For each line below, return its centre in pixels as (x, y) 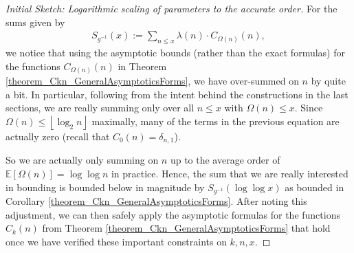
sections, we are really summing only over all (100, 108)
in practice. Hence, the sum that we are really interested (230, 173)
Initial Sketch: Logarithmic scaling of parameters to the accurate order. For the (172, 8)
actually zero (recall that (58, 136)
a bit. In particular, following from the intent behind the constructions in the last (177, 94)
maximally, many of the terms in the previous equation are (215, 121)
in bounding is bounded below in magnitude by (105, 187)
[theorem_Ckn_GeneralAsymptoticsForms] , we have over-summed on (152, 81)
